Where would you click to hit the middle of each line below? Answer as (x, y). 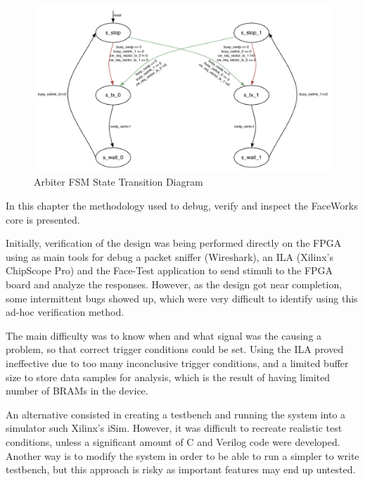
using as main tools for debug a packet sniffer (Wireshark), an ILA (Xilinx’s (169, 256)
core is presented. (43, 219)
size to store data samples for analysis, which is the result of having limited (168, 377)
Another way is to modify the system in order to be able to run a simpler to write (182, 455)
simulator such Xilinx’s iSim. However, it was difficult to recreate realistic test (174, 428)
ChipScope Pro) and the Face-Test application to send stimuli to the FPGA (169, 270)
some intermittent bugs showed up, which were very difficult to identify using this (182, 298)
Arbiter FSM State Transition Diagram (119, 182)
